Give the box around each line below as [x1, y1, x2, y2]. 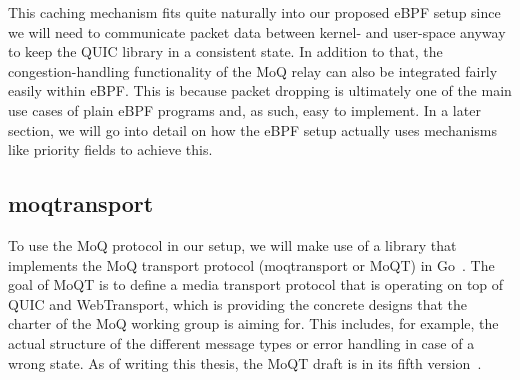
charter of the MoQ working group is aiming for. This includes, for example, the [8, 313, 499, 334]
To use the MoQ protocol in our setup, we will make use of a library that [8, 234, 457, 255]
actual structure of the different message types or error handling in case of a [8, 332, 475, 353]
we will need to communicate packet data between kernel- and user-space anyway [8, 21, 506, 42]
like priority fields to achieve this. [8, 139, 213, 160]
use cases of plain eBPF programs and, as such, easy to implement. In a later [8, 99, 481, 120]
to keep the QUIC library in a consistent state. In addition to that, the [8, 41, 443, 62]
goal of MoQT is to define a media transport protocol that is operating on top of [8, 274, 504, 295]
